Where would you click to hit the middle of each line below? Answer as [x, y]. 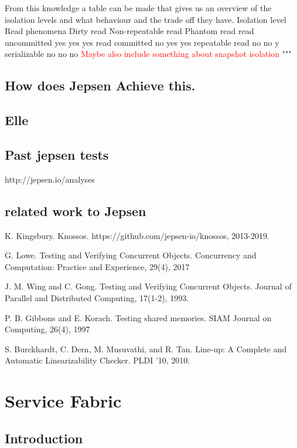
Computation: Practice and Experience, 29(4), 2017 [97, 266]
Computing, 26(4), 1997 [47, 329]
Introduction [44, 438]
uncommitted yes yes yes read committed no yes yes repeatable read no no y [142, 42]
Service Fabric [63, 401]
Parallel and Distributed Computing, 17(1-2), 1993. [97, 297]
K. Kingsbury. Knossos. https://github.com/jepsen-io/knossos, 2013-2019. [137, 235]
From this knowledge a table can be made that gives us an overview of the [138, 8]
